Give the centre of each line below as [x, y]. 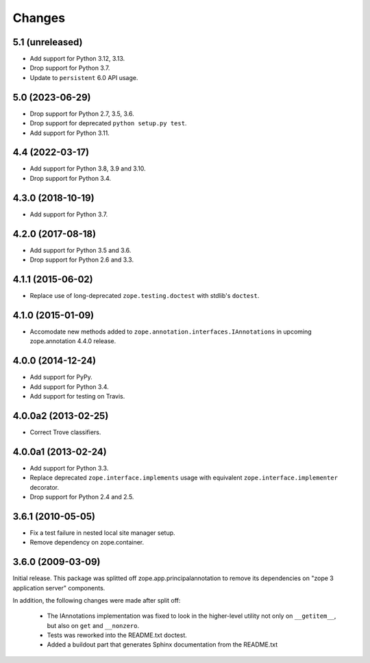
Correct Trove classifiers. [65, 432]
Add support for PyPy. [61, 377]
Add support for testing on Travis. [77, 396]
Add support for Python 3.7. [69, 214]
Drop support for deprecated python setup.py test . [108, 123]
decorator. [45, 487]
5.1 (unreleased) [48, 42]
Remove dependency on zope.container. [87, 542]
